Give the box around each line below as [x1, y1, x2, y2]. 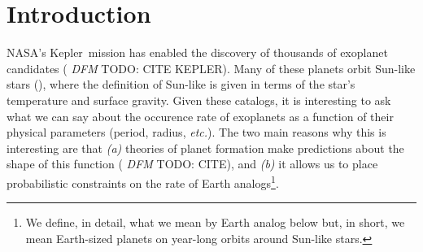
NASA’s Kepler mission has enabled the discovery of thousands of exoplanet [7, 44, 388, 61]
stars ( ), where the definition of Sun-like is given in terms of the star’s [7, 76, 355, 93]
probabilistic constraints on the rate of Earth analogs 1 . [7, 172, 279, 191]
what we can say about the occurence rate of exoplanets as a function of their [7, 107, 394, 124]
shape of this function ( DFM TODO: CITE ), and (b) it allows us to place [7, 155, 378, 172]
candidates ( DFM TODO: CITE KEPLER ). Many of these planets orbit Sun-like [7, 59, 416, 76]
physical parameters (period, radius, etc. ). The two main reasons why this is [7, 124, 386, 141]
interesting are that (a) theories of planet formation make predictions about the [7, 139, 404, 156]
